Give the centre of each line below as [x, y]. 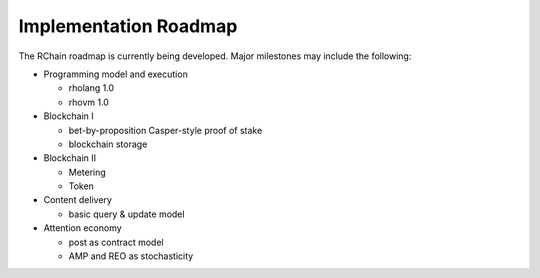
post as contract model [116, 242]
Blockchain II [70, 158]
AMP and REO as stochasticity [131, 256]
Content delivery [77, 200]
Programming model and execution [116, 74]
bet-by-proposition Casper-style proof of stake [165, 130]
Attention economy [82, 228]
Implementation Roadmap [128, 26]
